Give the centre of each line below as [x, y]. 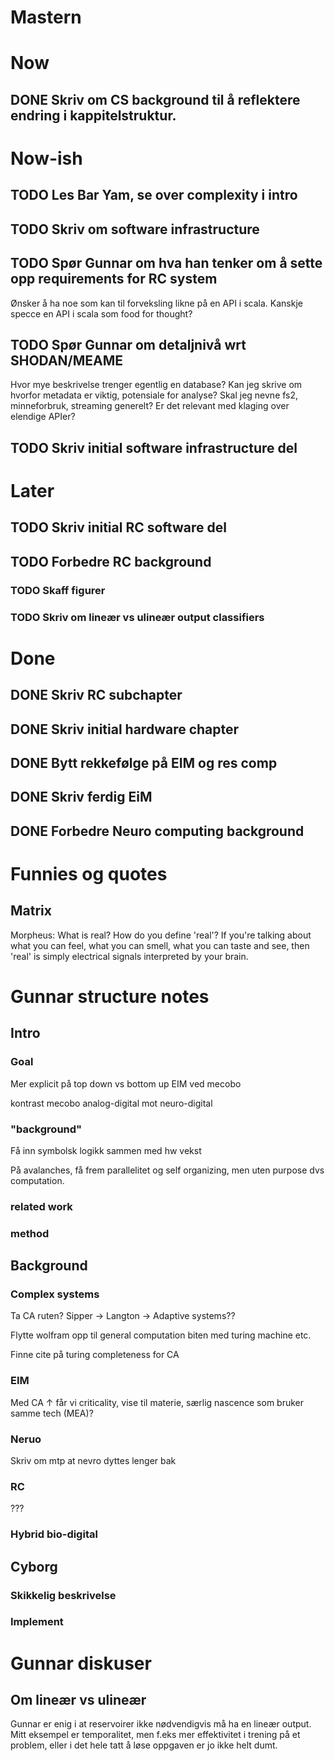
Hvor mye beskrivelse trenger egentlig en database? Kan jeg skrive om [156, 385]
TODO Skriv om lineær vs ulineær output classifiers [137, 617]
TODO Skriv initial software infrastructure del [154, 447]
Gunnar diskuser [81, 1663]
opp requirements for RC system [114, 279]
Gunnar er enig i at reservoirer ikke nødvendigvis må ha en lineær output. [161, 1724]
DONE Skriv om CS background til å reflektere [155, 99]
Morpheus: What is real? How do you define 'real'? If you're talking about [161, 935]
